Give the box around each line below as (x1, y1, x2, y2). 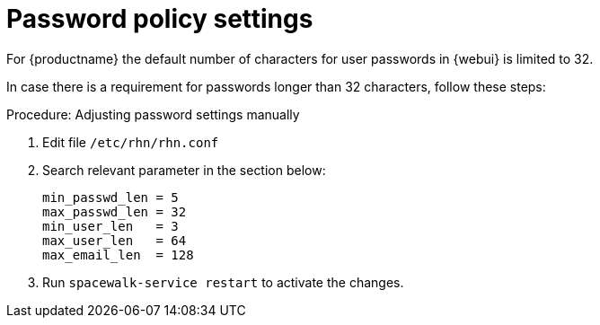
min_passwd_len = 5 (42, 189, 179, 205)
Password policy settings (6, 4, 313, 34)
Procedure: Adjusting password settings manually (6, 106, 300, 122)
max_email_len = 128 (42, 247, 194, 262)
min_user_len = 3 (42, 218, 179, 233)
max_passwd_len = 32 (42, 204, 187, 219)
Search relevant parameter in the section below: (42, 162, 326, 178)
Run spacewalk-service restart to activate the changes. (42, 274, 404, 290)
